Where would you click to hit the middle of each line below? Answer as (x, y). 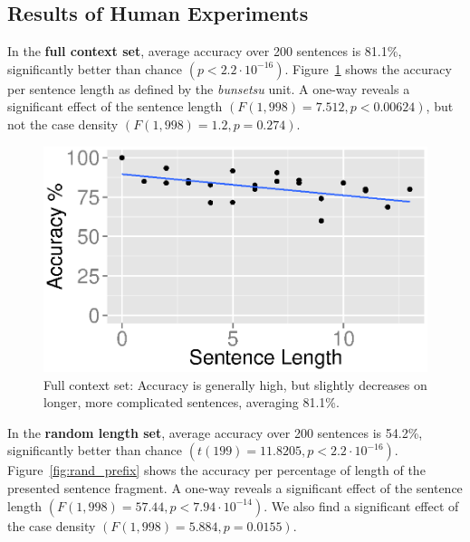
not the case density (63, 124)
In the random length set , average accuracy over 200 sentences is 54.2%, (215, 432)
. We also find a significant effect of (361, 505)
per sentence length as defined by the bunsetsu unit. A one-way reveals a (209, 88)
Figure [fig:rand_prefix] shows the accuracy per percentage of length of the (216, 470)
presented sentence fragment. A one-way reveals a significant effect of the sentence (235, 487)
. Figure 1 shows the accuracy (368, 68)
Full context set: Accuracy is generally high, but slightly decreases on (235, 384)
